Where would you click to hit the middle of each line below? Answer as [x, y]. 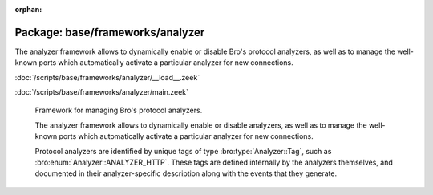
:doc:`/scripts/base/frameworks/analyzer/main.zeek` [101, 92]
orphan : [28, 9]
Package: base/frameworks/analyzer [110, 32]
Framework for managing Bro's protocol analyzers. [119, 110]
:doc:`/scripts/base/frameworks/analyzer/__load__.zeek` [107, 77]
